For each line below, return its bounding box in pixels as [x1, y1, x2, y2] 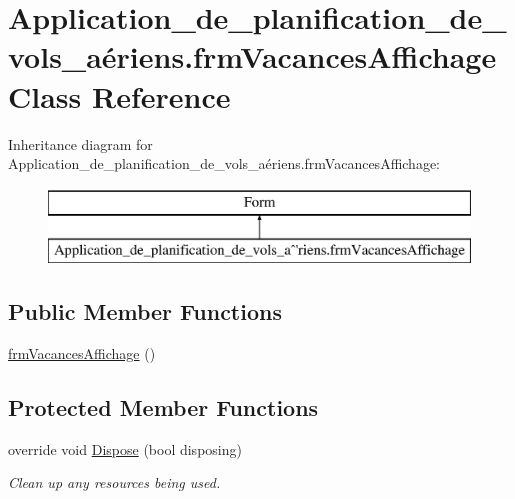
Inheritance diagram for [8, 133, 153, 154]
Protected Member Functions [8, 392, 319, 423]
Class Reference [8, 75, 231, 116]
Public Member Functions [8, 296, 282, 327]
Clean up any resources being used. [8, 472, 221, 493]
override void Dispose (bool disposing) [8, 438, 242, 459]
